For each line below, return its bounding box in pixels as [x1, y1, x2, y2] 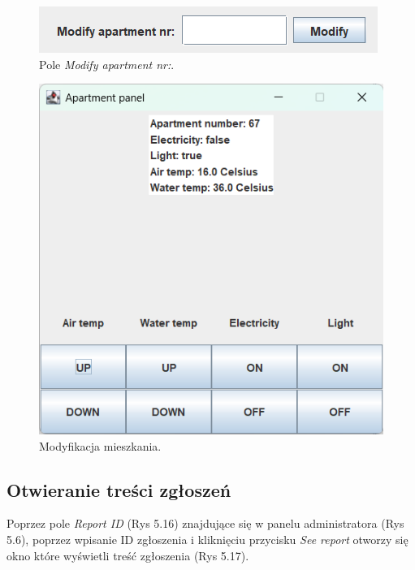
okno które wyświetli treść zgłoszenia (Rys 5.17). [6, 546, 249, 564]
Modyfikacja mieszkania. [39, 437, 162, 454]
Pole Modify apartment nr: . [39, 55, 175, 72]
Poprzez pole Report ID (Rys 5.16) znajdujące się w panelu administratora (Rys [6, 515, 404, 532]
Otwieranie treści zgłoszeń [6, 477, 231, 502]
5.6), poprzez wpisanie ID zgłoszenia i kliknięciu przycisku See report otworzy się [6, 531, 409, 548]
